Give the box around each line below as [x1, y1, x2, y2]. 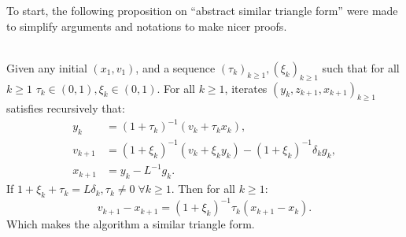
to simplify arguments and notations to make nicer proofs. [6, 17, 287, 34]
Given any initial [6, 59, 87, 76]
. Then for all [171, 180, 236, 197]
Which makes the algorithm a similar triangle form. [6, 216, 255, 232]
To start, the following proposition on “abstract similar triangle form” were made [6, 2, 398, 18]
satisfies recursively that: [6, 100, 125, 117]
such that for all [322, 59, 400, 76]
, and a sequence [135, 59, 216, 76]
